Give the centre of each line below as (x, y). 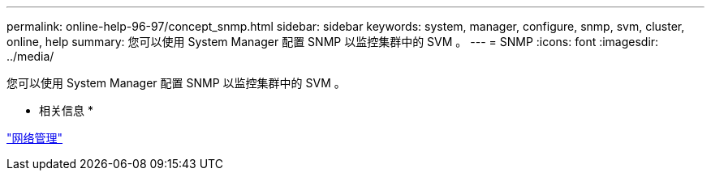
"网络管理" (35, 138)
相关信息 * (66, 110)
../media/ (30, 56)
